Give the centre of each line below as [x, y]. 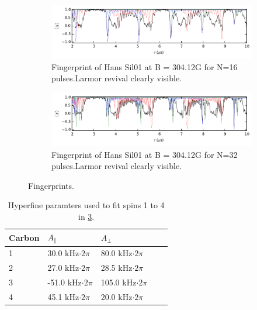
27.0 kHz [63, 268]
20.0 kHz [117, 296]
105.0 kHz [119, 282]
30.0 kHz [63, 253]
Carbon [24, 237]
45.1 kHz [63, 296]
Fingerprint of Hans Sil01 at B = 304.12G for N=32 [145, 154]
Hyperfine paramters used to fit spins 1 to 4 [86, 205]
